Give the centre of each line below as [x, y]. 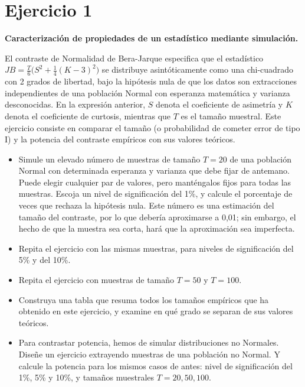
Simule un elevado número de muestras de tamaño [109, 159]
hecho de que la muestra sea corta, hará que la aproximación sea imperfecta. [157, 228]
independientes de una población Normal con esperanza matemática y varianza [147, 92]
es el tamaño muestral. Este [231, 116]
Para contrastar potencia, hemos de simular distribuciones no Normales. [149, 342]
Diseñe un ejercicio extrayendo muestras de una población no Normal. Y [149, 354]
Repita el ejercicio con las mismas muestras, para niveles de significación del [156, 248]
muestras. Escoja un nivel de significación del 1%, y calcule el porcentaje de [155, 193]
